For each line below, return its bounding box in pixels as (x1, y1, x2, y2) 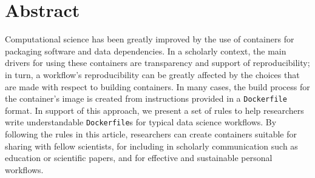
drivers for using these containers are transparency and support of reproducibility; (5, 56, 310, 69)
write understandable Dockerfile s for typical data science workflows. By (5, 116, 277, 128)
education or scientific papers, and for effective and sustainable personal (5, 151, 273, 164)
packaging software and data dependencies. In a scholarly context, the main (5, 44, 286, 57)
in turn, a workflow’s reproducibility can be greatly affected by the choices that (5, 68, 300, 81)
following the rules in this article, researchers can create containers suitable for (5, 128, 297, 140)
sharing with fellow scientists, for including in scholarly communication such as (5, 139, 298, 152)
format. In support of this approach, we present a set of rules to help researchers (5, 104, 304, 116)
